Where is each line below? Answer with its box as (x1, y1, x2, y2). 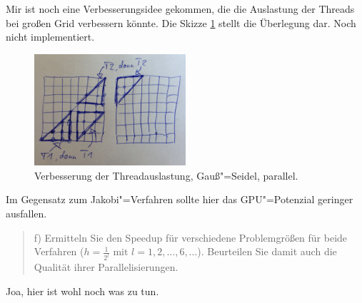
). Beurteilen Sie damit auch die (197, 244, 337, 259)
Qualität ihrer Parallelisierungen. (34, 260, 179, 274)
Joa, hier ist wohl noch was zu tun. (6, 283, 159, 298)
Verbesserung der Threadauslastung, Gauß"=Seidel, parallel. (34, 168, 298, 183)
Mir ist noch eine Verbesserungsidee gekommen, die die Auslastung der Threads (6, 1, 355, 16)
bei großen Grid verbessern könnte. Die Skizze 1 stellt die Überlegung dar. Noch (6, 15, 356, 30)
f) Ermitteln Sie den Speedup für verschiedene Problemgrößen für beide (34, 230, 348, 245)
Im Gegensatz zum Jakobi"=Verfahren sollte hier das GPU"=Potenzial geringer (6, 192, 353, 207)
